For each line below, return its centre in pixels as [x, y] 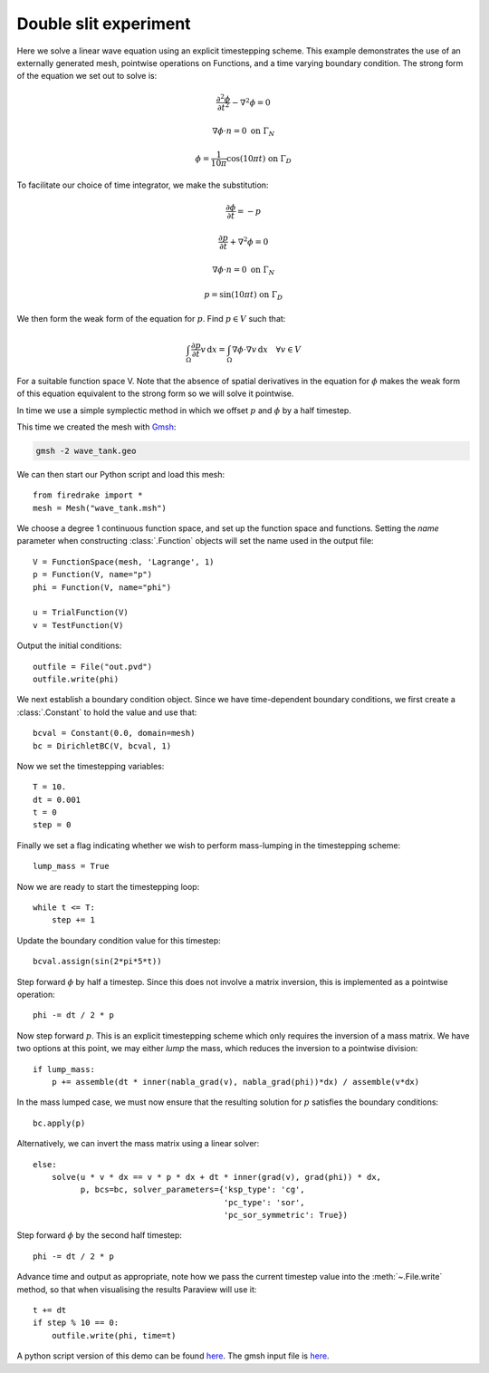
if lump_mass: [64, 1069]
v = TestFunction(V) [78, 625]
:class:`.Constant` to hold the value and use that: [107, 712]
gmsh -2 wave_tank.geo [86, 450]
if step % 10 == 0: [76, 1323]
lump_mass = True [71, 866]
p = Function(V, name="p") [93, 575]
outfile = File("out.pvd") [93, 667]
